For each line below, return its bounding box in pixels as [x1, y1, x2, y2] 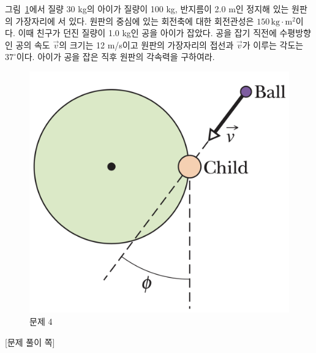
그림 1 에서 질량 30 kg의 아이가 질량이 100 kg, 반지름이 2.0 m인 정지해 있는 [5, 2, 289, 15]
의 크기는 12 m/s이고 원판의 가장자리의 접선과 [59, 38, 234, 51]
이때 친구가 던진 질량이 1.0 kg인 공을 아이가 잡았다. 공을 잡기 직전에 [18, 26, 277, 39]
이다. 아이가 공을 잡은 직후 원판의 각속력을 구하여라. [16, 50, 215, 63]
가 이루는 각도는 [242, 38, 304, 51]
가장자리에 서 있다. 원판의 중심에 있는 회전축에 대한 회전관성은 [15, 14, 254, 27]
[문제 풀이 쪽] [5, 335, 55, 348]
